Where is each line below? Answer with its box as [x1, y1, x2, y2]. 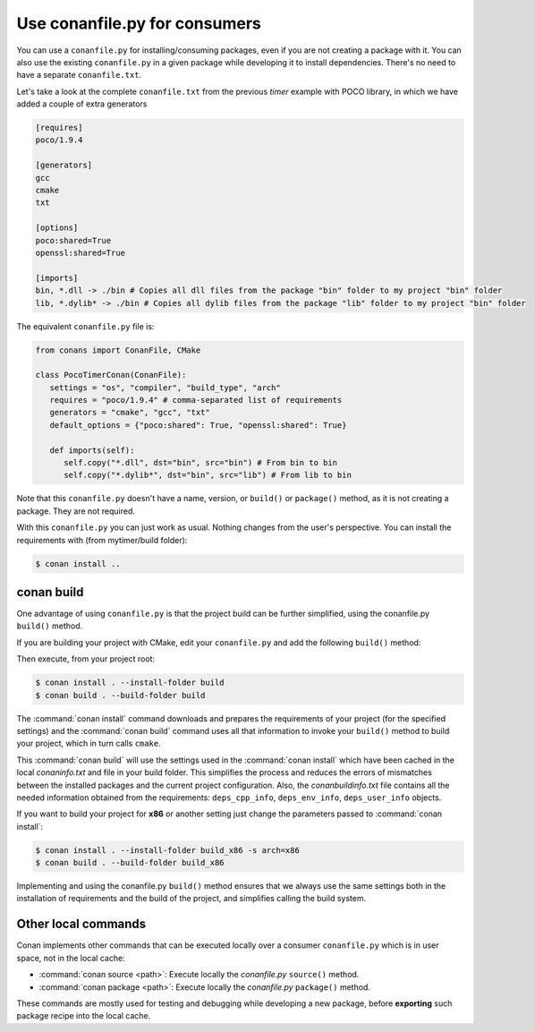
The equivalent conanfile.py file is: [16, 320, 155, 331]
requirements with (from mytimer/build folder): [16, 534, 188, 545]
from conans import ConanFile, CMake [35, 345, 201, 355]
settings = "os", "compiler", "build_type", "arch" [49, 382, 281, 393]
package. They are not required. [16, 506, 136, 516]
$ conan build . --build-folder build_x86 [35, 857, 225, 868]
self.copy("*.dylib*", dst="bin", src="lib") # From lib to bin [64, 470, 352, 481]
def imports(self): [49, 445, 135, 456]
